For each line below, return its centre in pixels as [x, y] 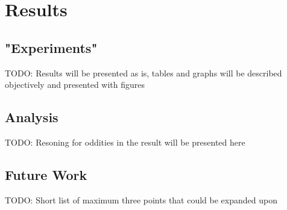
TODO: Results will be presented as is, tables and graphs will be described [143, 73]
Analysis [32, 117]
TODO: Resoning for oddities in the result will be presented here [125, 142]
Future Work [46, 174]
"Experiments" [51, 47]
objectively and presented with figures [75, 85]
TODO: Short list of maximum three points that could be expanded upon [141, 199]
